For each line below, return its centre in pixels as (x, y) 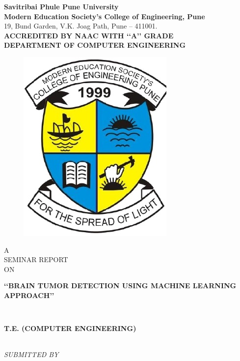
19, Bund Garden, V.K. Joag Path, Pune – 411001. (81, 26)
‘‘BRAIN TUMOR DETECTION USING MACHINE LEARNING (120, 286)
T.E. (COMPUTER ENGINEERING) (70, 328)
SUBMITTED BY (31, 354)
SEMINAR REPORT (36, 259)
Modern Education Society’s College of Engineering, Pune (105, 16)
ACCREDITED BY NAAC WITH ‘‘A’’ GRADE (89, 35)
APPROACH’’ (29, 295)
